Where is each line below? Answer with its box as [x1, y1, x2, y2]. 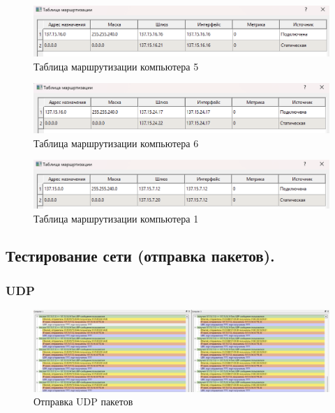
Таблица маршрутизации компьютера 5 [33, 59, 199, 73]
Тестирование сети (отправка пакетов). [6, 245, 275, 266]
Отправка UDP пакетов [33, 394, 133, 409]
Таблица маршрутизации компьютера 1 [33, 211, 199, 225]
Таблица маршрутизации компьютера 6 [33, 135, 199, 150]
